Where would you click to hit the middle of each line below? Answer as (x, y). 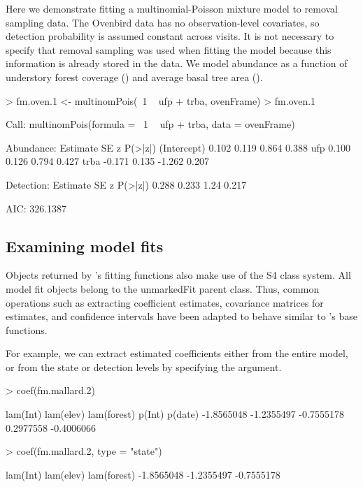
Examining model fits (85, 246)
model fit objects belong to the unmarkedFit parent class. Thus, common (163, 288)
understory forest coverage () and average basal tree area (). (134, 77)
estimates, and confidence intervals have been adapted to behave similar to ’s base (181, 316)
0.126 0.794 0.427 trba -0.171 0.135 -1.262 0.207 (107, 161)
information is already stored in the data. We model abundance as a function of (177, 63)
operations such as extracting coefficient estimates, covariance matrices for (165, 302)
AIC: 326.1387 (36, 208)
